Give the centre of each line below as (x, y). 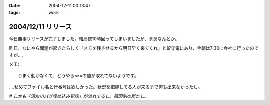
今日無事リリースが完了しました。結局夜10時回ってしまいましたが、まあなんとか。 (94, 39)
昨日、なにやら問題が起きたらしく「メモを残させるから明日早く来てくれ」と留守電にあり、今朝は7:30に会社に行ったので (134, 48)
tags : (15, 13)
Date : (15, 6)
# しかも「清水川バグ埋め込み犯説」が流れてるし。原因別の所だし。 (79, 96)
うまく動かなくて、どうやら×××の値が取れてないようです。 (79, 75)
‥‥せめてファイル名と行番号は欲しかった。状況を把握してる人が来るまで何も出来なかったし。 (106, 87)
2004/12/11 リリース (41, 27)
